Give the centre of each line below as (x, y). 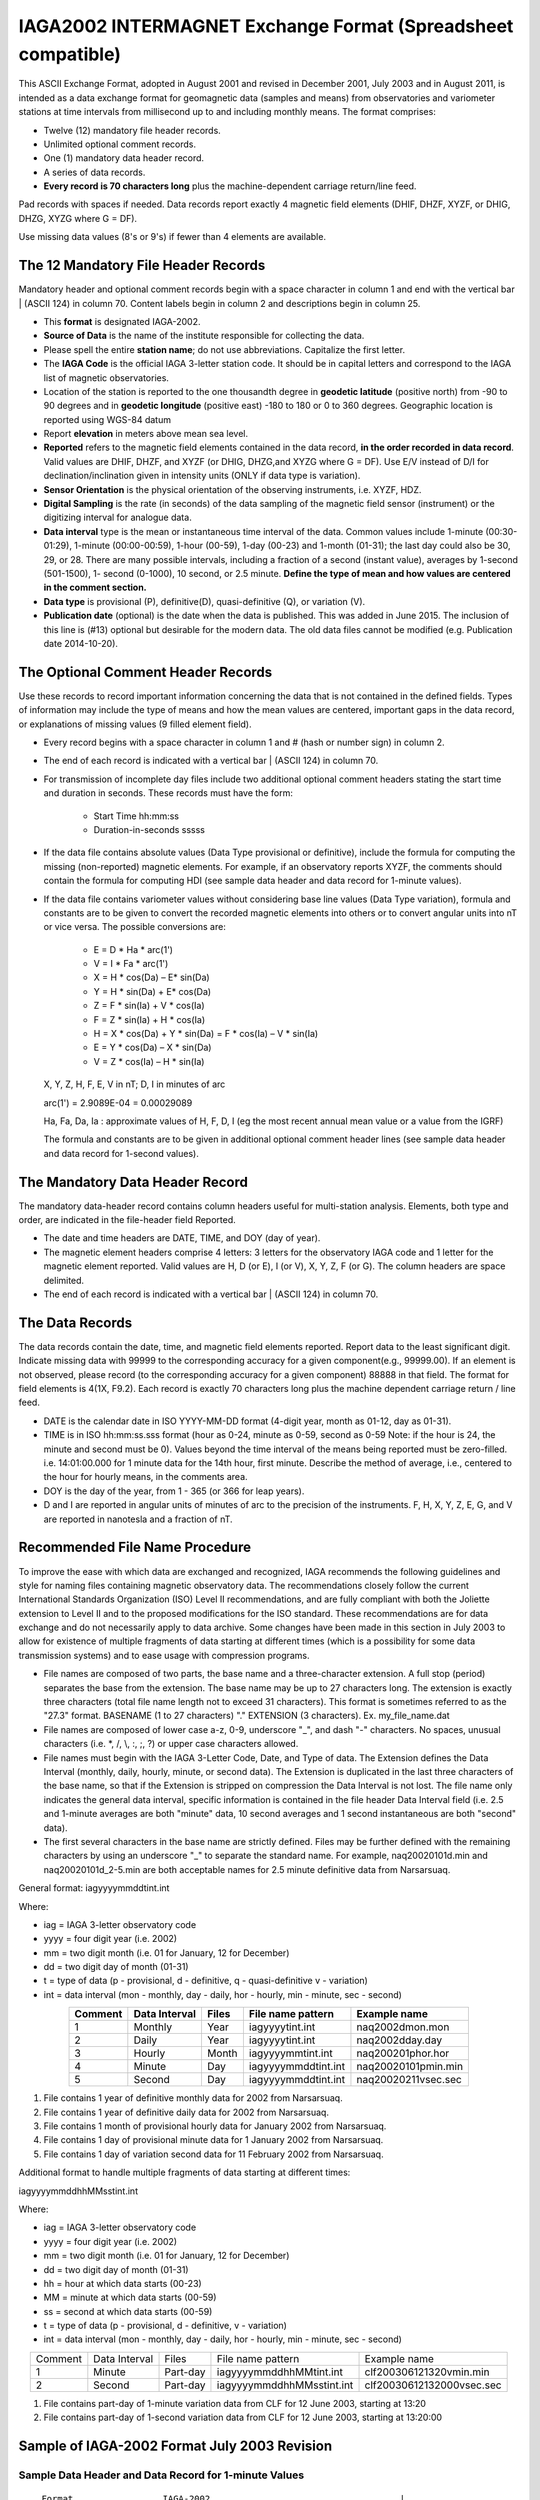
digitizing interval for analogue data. (117, 517)
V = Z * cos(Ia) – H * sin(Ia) (149, 1061)
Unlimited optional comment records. (120, 144)
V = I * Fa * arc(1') (131, 964)
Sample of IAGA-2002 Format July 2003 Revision (175, 2446)
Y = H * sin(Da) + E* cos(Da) (152, 991)
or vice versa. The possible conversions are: (135, 927)
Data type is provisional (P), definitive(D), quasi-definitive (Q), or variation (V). (204, 601)
